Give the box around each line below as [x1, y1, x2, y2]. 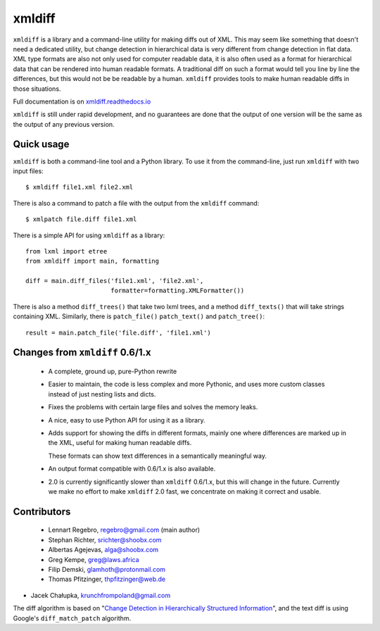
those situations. [13, 85, 61, 93]
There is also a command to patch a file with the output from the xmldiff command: [13, 199, 260, 207]
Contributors [13, 506, 71, 518]
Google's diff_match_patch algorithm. [13, 613, 132, 623]
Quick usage [13, 138, 70, 151]
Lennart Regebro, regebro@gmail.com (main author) [48, 525, 201, 535]
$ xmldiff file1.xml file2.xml [25, 183, 134, 192]
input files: [13, 166, 44, 175]
